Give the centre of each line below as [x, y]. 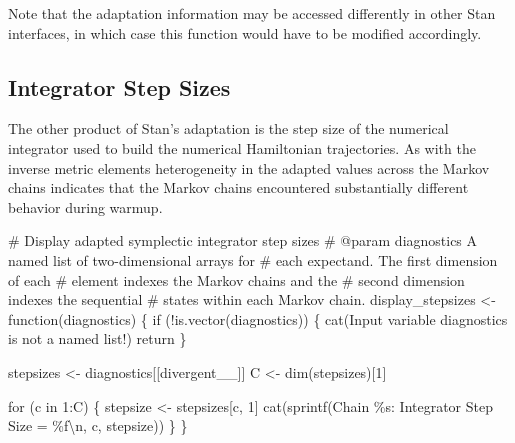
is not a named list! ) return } [97, 338]
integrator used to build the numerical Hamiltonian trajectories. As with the [242, 147]
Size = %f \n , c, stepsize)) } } [98, 425]
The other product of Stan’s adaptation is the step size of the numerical [228, 128]
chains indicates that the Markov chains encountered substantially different [238, 187]
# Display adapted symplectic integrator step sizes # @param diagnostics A [243, 240]
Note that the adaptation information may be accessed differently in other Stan [252, 13]
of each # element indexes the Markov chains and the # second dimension [236, 279]
